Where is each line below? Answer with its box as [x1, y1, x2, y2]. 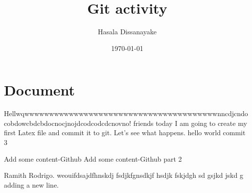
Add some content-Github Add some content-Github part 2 [4, 153, 182, 164]
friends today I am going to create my [133, 118, 247, 128]
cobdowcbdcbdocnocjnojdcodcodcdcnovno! [4, 118, 131, 128]
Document [4, 80, 75, 100]
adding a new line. [4, 179, 59, 190]
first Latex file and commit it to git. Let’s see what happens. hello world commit [4, 127, 246, 138]
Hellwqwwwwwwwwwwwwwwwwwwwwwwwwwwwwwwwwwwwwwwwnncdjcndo [4, 108, 248, 119]
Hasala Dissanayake [98, 26, 157, 37]
